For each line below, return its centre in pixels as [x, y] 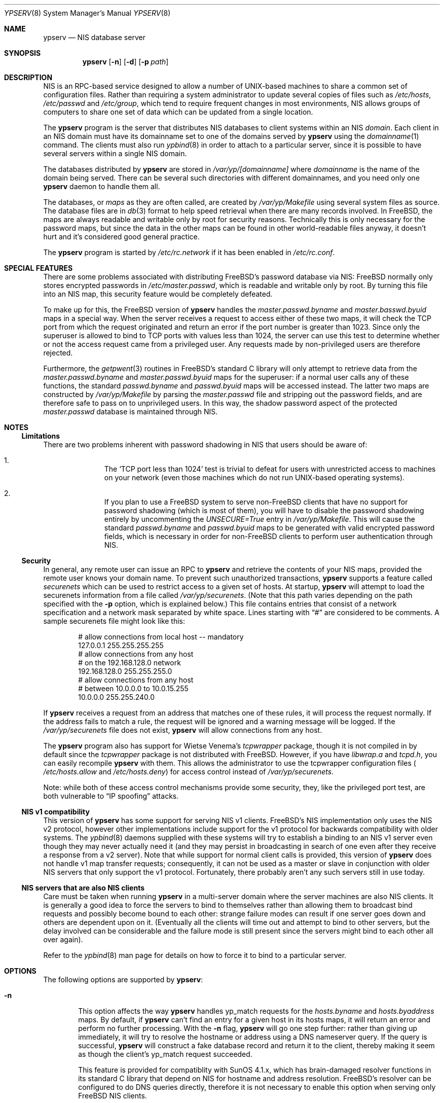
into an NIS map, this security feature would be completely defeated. [158, 294]
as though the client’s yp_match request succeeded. [165, 1054]
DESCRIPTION [28, 77]
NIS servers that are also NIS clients [83, 888]
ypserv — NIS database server [94, 37]
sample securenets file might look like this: [114, 621]
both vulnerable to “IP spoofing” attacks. [111, 796]
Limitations [41, 436]
